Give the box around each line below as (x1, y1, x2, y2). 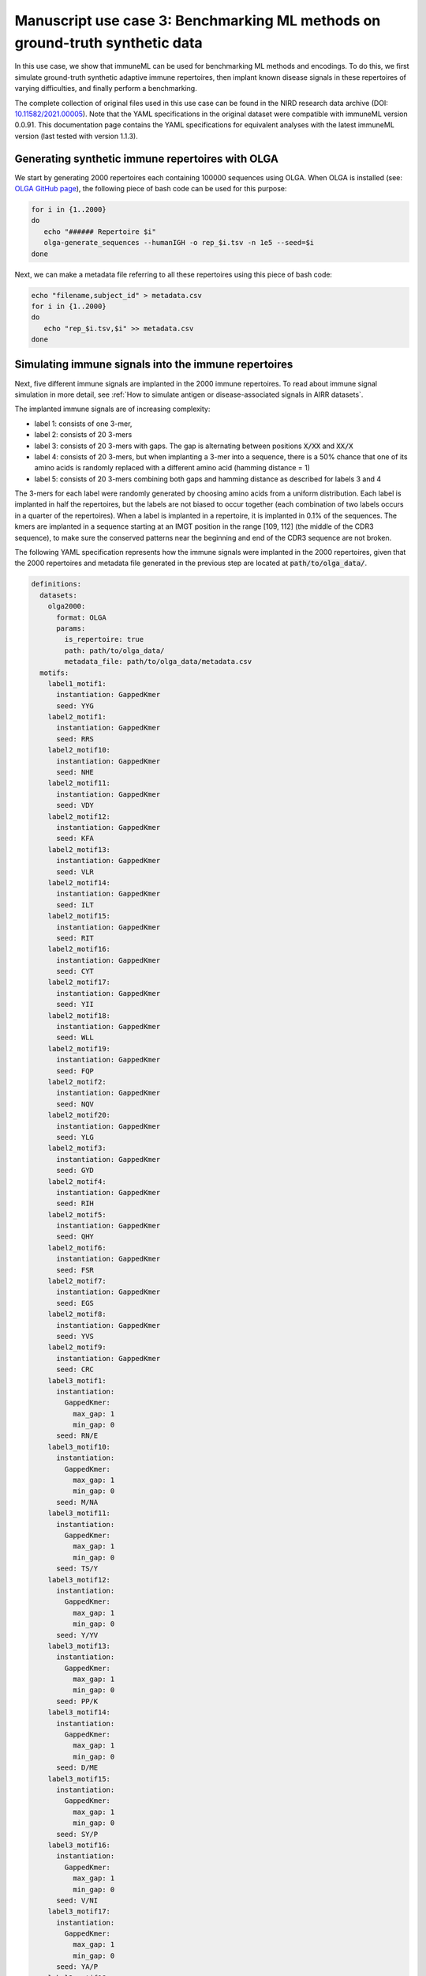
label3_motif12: (47, 1575, 110, 1584)
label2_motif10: (47, 745, 110, 755)
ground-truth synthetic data (14, 34, 203, 51)
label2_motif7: (47, 1276, 106, 1286)
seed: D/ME (56, 1763, 99, 1772)
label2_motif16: (47, 945, 110, 954)
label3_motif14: (47, 1708, 110, 1717)
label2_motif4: (47, 1177, 106, 1186)
